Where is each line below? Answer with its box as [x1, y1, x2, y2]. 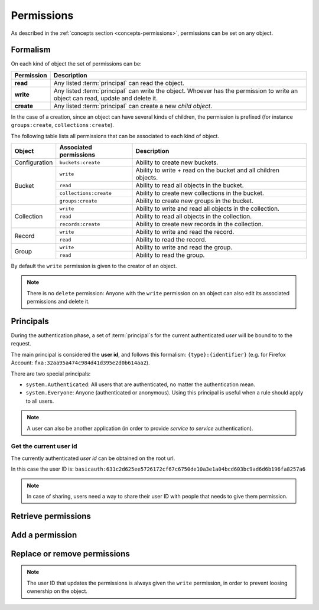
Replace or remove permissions [11, 549, 130, 559]
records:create [59, 221, 100, 227]
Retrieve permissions [11, 511, 92, 521]
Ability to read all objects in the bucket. [135, 181, 244, 190]
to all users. [25, 397, 54, 405]
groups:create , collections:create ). [11, 122, 115, 129]
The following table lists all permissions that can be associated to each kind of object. [11, 132, 220, 139]
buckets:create [59, 159, 100, 165]
